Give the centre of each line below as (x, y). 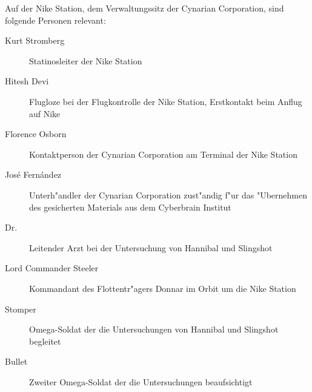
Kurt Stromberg (35, 40)
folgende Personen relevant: (55, 20)
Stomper (21, 309)
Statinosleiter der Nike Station (86, 60)
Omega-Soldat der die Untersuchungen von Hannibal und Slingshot (154, 329)
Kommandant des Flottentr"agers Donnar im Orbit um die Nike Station (163, 288)
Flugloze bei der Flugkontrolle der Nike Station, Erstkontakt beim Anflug (166, 101)
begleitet (45, 341)
